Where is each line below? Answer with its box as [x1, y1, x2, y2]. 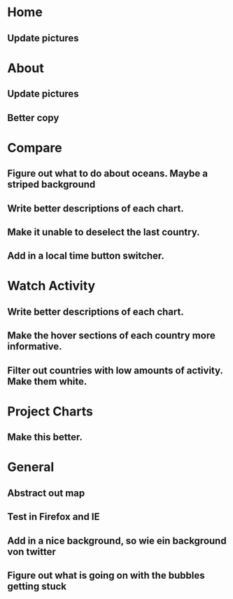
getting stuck [7, 580, 67, 592]
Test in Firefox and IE [7, 511, 100, 523]
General [7, 460, 55, 475]
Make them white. [7, 376, 87, 387]
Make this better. [7, 432, 83, 443]
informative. [7, 340, 62, 352]
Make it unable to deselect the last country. [7, 226, 201, 238]
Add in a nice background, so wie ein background [7, 535, 227, 546]
